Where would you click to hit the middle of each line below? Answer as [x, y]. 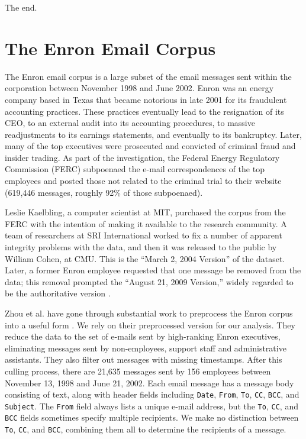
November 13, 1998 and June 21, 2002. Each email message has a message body [149, 382]
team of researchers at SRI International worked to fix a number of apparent [144, 235]
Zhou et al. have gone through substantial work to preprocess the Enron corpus [149, 313]
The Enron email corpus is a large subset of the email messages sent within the [148, 76]
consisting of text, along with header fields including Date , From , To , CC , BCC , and [152, 394]
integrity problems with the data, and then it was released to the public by [141, 247]
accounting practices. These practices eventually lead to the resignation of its [144, 111]
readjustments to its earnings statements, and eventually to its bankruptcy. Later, [153, 134]
